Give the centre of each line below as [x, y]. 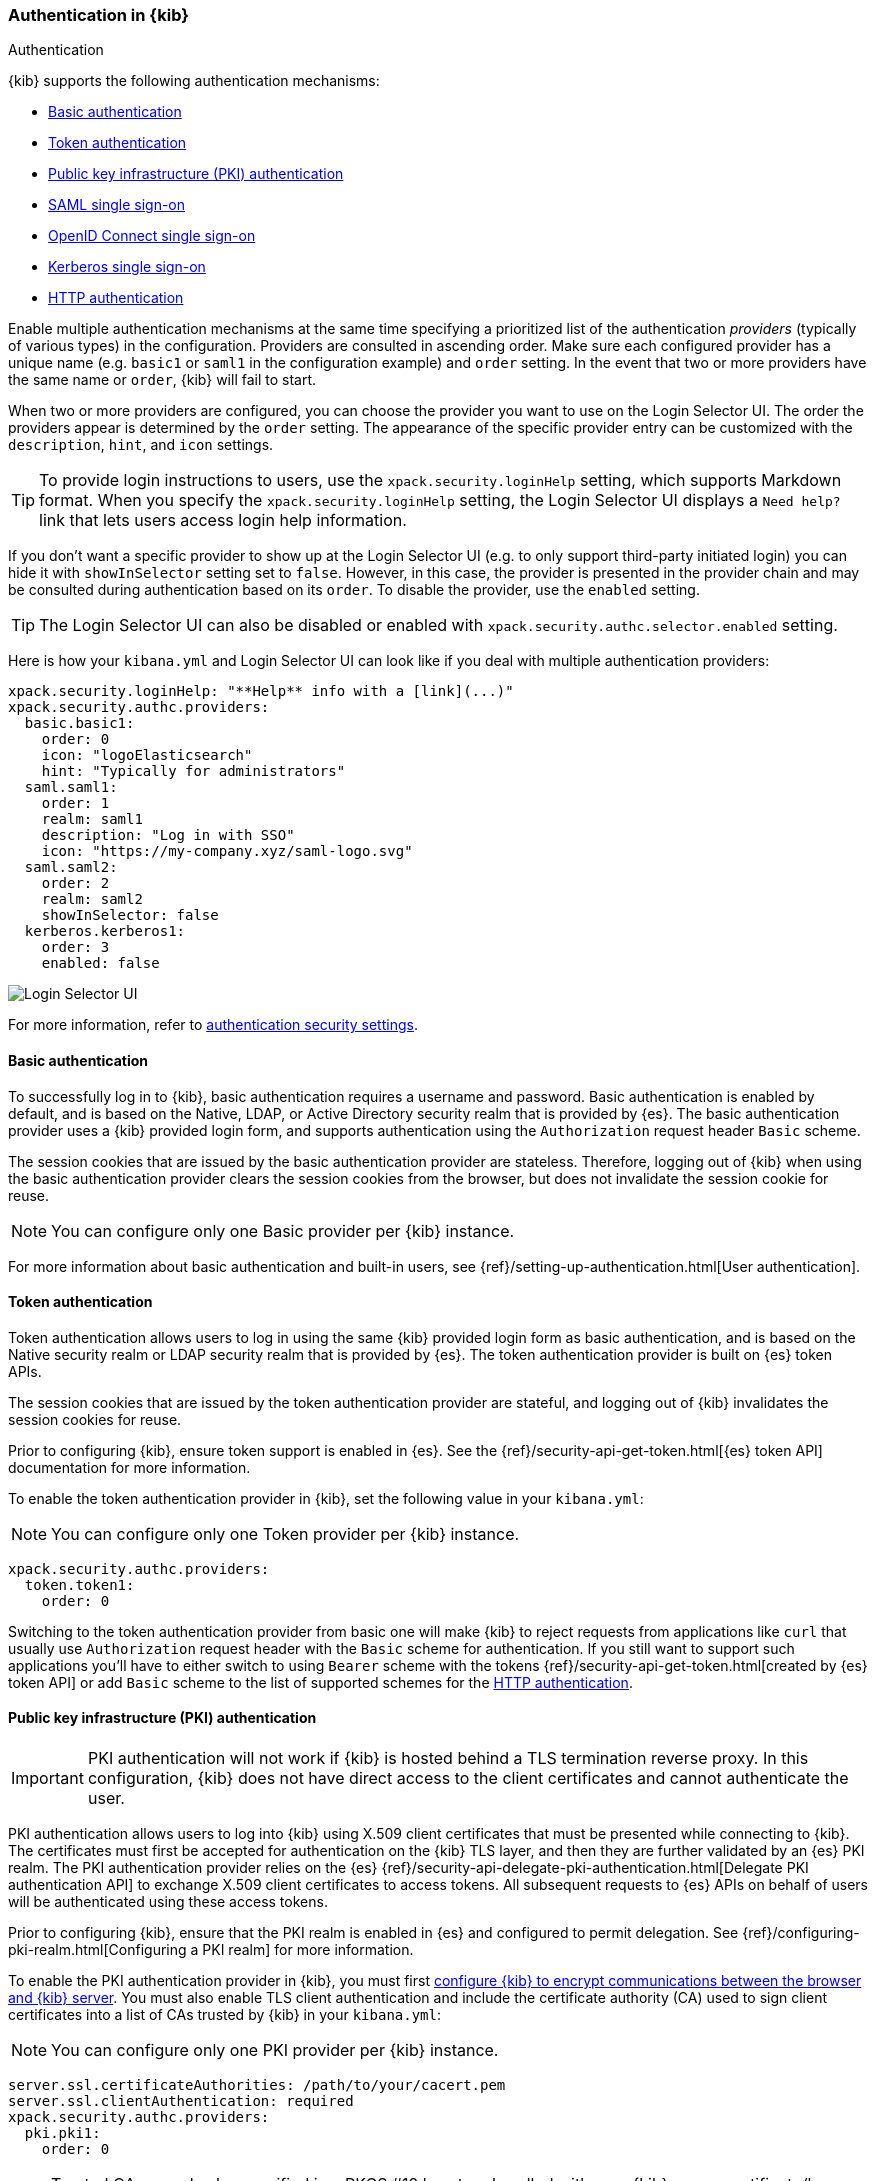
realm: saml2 [92, 899]
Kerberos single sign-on [127, 267]
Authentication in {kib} [98, 15]
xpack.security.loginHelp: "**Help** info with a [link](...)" [261, 691]
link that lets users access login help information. [223, 520]
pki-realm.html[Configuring [97, 1950]
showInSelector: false [130, 915]
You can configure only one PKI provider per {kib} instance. [275, 2050]
